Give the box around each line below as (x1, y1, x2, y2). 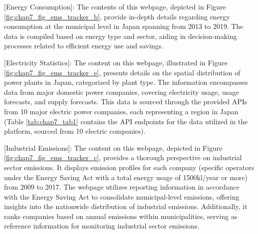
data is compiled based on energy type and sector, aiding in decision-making (4, 30, 237, 41)
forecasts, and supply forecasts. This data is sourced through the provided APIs (4, 96, 248, 107)
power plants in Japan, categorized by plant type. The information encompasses (4, 77, 248, 87)
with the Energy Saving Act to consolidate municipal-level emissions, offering (4, 191, 240, 202)
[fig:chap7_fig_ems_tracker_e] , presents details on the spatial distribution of (4, 67, 241, 77)
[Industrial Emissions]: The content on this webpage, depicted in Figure (4, 142, 223, 153)
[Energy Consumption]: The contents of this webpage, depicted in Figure (4, 1, 226, 11)
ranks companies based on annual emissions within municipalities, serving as (4, 211, 238, 221)
